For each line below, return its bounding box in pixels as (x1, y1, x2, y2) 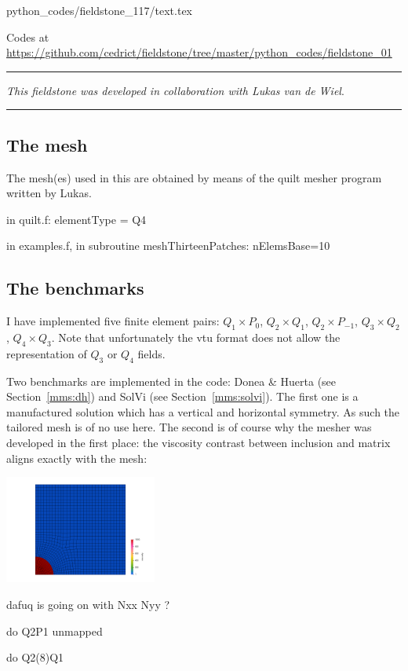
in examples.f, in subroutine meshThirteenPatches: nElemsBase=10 (6, 237, 330, 254)
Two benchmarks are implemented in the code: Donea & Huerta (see (6, 372, 337, 389)
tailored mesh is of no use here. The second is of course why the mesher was (6, 419, 372, 435)
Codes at (6, 28, 49, 45)
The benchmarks (6, 276, 144, 300)
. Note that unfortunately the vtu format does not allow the (51, 328, 341, 345)
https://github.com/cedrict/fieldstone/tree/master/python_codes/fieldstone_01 (6, 44, 392, 60)
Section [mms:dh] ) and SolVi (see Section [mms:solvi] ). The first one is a (6, 388, 359, 405)
